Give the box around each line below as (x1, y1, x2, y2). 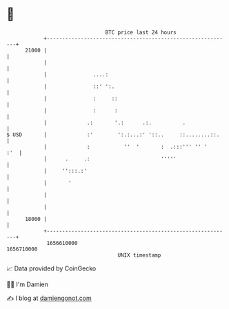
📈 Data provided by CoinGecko (6, 264, 97, 273)
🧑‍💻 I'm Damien (6, 280, 49, 288)
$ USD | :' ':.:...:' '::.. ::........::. (6, 131, 220, 138)
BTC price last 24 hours (105, 29, 177, 36)
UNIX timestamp (117, 251, 161, 259)
